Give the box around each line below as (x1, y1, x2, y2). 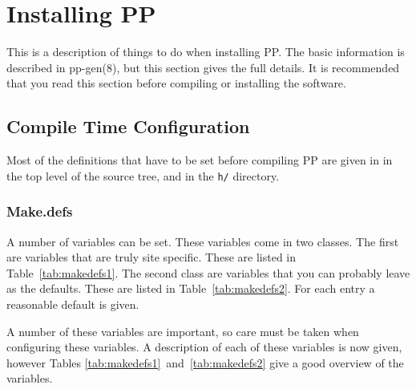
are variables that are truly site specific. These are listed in (6, 249, 297, 265)
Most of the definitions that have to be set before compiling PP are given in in (6, 152, 393, 168)
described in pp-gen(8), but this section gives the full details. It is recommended (6, 59, 400, 75)
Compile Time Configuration (6, 114, 250, 139)
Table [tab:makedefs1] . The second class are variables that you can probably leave (6, 264, 410, 281)
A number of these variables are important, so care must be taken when (6, 322, 359, 339)
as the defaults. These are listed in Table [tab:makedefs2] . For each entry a (6, 280, 375, 297)
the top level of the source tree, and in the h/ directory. (6, 167, 280, 184)
